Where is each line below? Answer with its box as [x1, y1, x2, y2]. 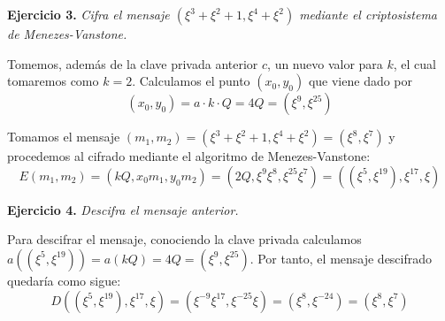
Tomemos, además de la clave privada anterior [7, 54, 258, 73]
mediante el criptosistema [299, 5, 438, 23]
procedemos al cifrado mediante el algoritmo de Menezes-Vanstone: [7, 147, 371, 165]
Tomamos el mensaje [7, 127, 120, 146]
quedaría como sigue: [7, 271, 121, 289]
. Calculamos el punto [132, 72, 250, 90]
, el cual [393, 54, 437, 73]
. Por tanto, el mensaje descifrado [249, 248, 433, 267]
